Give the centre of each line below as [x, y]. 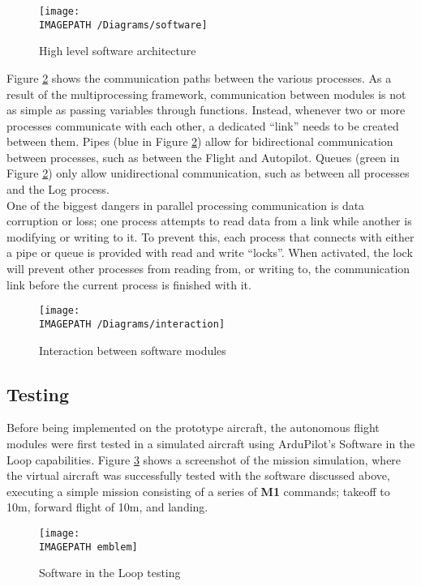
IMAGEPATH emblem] [88, 547]
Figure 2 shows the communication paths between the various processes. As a [199, 77]
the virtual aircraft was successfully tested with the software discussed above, [198, 475]
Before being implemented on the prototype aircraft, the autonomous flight [193, 428]
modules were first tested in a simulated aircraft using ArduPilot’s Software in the [211, 443]
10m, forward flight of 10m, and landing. [107, 507]
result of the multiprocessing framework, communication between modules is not [206, 94]
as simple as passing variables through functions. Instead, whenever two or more [206, 110]
